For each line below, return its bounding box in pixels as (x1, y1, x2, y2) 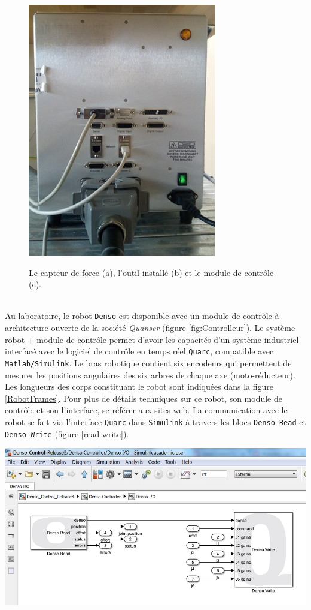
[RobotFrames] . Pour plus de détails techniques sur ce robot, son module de (5, 392, 282, 404)
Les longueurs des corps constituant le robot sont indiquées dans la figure (5, 380, 273, 393)
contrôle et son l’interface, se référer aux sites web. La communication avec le (5, 404, 288, 416)
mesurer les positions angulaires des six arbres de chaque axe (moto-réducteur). (5, 368, 295, 381)
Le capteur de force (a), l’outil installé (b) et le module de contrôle (29, 266, 274, 278)
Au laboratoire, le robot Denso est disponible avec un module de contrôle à (5, 309, 279, 322)
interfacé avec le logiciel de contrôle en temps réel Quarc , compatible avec (5, 345, 274, 357)
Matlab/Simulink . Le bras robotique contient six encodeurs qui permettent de (5, 356, 292, 369)
